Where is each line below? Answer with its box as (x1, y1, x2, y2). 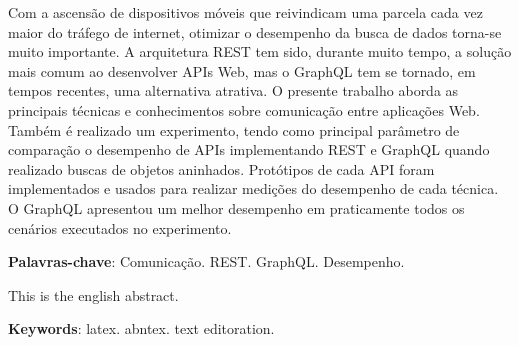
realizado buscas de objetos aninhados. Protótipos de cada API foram (8, 158, 435, 179)
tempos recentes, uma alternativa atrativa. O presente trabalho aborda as (8, 80, 459, 101)
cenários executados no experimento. (8, 217, 232, 238)
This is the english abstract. (8, 284, 179, 305)
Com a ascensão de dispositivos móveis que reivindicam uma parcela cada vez (8, 2, 483, 22)
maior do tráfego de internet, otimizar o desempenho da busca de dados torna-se (8, 21, 502, 42)
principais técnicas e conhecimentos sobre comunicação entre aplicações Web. (8, 99, 480, 120)
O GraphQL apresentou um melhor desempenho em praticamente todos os (8, 197, 465, 218)
